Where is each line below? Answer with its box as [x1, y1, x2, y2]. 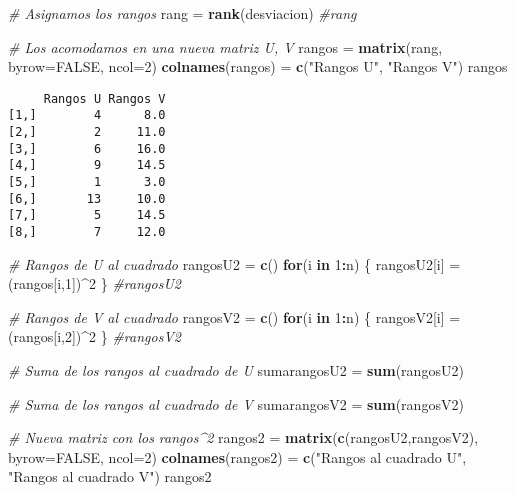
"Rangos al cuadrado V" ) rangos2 [8, 466, 212, 487]
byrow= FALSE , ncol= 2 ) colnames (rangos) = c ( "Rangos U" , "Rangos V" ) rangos [8, 56, 508, 77]
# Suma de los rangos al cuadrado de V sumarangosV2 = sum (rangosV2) [8, 393, 464, 414]
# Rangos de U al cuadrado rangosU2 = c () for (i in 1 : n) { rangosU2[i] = [8, 253, 461, 274]
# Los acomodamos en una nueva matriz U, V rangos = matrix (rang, [8, 36, 443, 57]
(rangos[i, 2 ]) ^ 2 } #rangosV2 [8, 326, 181, 347]
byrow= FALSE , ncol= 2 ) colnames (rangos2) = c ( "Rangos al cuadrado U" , [8, 446, 467, 467]
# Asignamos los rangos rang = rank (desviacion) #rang [8, 3, 357, 23]
